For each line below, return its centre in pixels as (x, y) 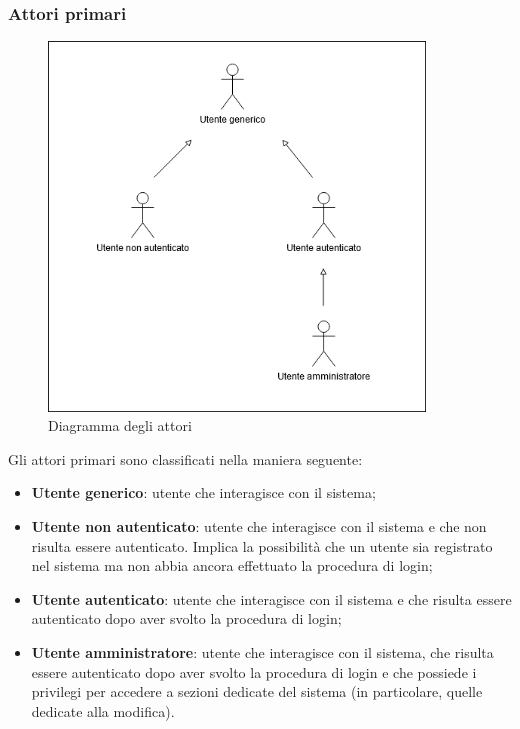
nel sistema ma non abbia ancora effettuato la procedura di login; (232, 565)
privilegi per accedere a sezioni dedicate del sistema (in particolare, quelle (257, 691)
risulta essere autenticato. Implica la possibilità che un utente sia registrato (262, 545)
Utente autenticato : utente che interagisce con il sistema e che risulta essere (271, 598)
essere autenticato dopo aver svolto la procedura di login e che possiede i (254, 671)
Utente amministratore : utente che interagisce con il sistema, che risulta (262, 651)
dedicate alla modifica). (103, 710)
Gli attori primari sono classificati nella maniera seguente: (185, 458)
